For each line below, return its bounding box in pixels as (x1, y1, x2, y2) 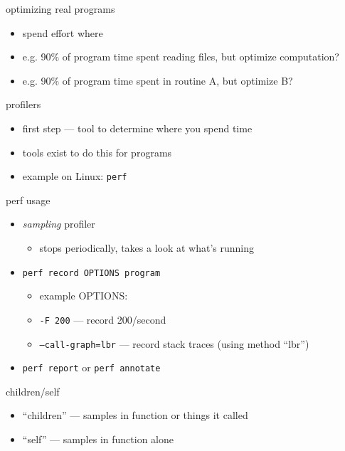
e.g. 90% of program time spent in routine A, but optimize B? (22, 73, 293, 87)
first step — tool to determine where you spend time (22, 120, 253, 135)
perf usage (6, 192, 51, 207)
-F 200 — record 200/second (39, 312, 166, 327)
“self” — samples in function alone (22, 432, 174, 446)
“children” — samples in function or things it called (22, 408, 248, 423)
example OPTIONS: (39, 288, 128, 303)
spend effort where (22, 25, 103, 40)
